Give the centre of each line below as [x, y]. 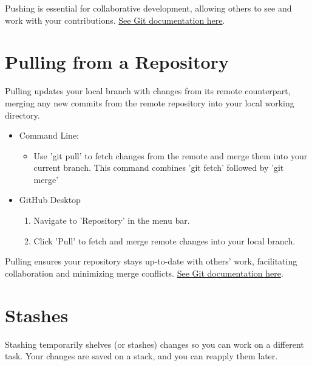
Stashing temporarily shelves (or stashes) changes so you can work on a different [154, 344]
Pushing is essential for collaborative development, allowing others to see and [148, 8]
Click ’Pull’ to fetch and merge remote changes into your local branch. [164, 240]
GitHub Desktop [50, 200]
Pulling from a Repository [117, 62]
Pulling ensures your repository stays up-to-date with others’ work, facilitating [151, 261]
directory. [22, 115]
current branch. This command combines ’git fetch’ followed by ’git [159, 167]
